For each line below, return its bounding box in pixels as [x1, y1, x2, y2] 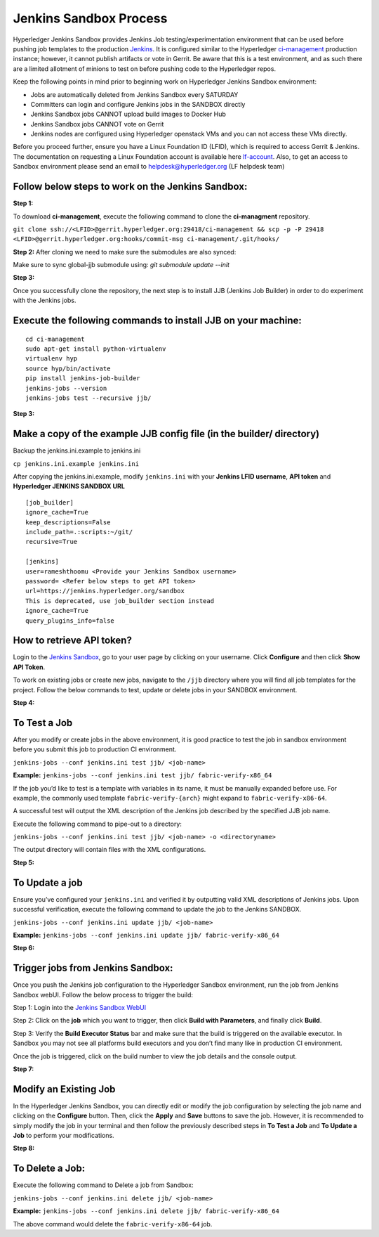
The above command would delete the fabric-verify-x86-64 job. [13, 1219, 213, 1228]
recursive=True [25, 538, 78, 546]
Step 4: [13, 699, 35, 707]
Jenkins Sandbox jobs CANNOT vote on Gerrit [30, 119, 164, 128]
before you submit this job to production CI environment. [13, 745, 177, 753]
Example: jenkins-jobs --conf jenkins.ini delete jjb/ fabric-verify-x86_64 [13, 1207, 280, 1215]
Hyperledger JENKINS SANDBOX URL [13, 482, 126, 491]
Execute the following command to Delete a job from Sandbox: [13, 1181, 194, 1189]
